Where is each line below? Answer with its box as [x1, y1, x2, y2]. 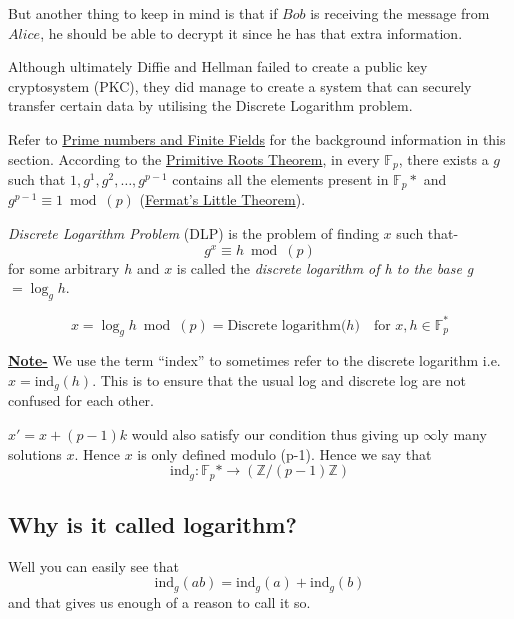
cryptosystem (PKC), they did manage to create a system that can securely [8, 75, 472, 96]
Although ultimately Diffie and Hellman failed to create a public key [8, 56, 428, 77]
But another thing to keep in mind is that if [8, 3, 278, 23]
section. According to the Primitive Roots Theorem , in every [8, 148, 380, 169]
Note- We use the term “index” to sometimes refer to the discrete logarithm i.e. [8, 350, 501, 371]
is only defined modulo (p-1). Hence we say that [137, 443, 432, 464]
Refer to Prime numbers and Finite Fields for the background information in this [8, 128, 506, 149]
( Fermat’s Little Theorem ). [139, 189, 306, 210]
